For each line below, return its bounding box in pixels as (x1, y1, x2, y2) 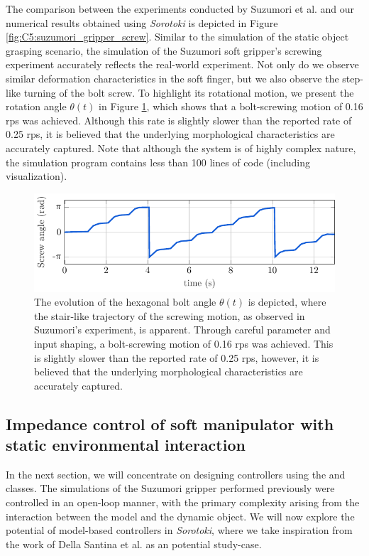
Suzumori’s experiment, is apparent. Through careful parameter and (34, 322, 331, 337)
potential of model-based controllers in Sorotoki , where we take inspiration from (6, 523, 353, 538)
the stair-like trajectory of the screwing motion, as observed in (34, 308, 305, 323)
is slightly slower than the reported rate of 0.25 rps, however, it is (34, 350, 319, 365)
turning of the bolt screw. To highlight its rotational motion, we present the (23, 85, 354, 100)
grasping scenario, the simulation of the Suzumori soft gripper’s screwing (6, 43, 322, 58)
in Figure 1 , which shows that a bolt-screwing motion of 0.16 (99, 99, 363, 114)
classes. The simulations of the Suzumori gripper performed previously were (6, 481, 335, 496)
